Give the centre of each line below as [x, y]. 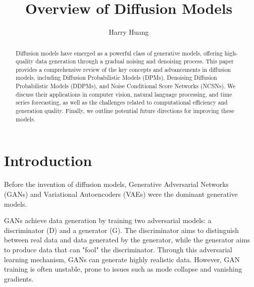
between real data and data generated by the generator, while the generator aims [127, 240]
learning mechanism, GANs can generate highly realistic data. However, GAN [122, 259]
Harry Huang [129, 32]
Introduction [48, 160]
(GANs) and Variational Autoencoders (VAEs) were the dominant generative [121, 194]
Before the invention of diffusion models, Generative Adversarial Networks [116, 184]
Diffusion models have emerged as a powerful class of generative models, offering [119, 53]
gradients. [19, 278]
